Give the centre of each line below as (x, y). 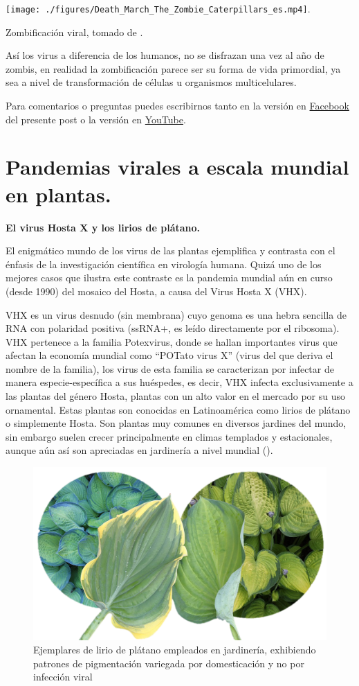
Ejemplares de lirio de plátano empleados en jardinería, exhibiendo (175, 650)
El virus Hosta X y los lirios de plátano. (103, 227)
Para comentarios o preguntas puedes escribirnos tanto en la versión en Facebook (177, 106)
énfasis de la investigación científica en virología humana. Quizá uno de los (164, 264)
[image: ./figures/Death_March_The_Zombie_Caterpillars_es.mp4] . (158, 8)
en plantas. (58, 194)
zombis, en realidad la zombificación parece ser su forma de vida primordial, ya (173, 68)
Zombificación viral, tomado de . (74, 32)
